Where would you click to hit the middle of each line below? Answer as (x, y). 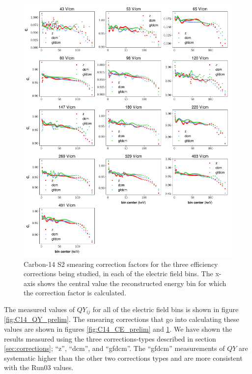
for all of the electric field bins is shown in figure (166, 309)
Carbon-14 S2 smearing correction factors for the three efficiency (121, 264)
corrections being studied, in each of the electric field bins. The (118, 273)
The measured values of (40, 309)
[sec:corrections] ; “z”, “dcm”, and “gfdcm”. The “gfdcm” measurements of (114, 348)
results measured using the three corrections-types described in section (110, 338)
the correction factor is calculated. (75, 293)
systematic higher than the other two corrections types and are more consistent (123, 358)
